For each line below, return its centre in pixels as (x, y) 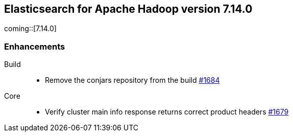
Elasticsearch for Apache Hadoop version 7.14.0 (128, 9)
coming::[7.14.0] (30, 29)
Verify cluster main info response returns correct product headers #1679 (167, 112)
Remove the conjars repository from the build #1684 (132, 80)
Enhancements (35, 46)
